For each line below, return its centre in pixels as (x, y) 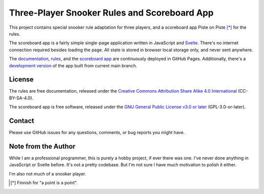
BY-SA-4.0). (21, 98)
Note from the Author (42, 146)
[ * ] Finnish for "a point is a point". (44, 183)
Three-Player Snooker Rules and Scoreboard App (111, 13)
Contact (22, 121)
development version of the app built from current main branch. (73, 65)
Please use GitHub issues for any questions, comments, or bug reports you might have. (97, 133)
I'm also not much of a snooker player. (48, 174)
